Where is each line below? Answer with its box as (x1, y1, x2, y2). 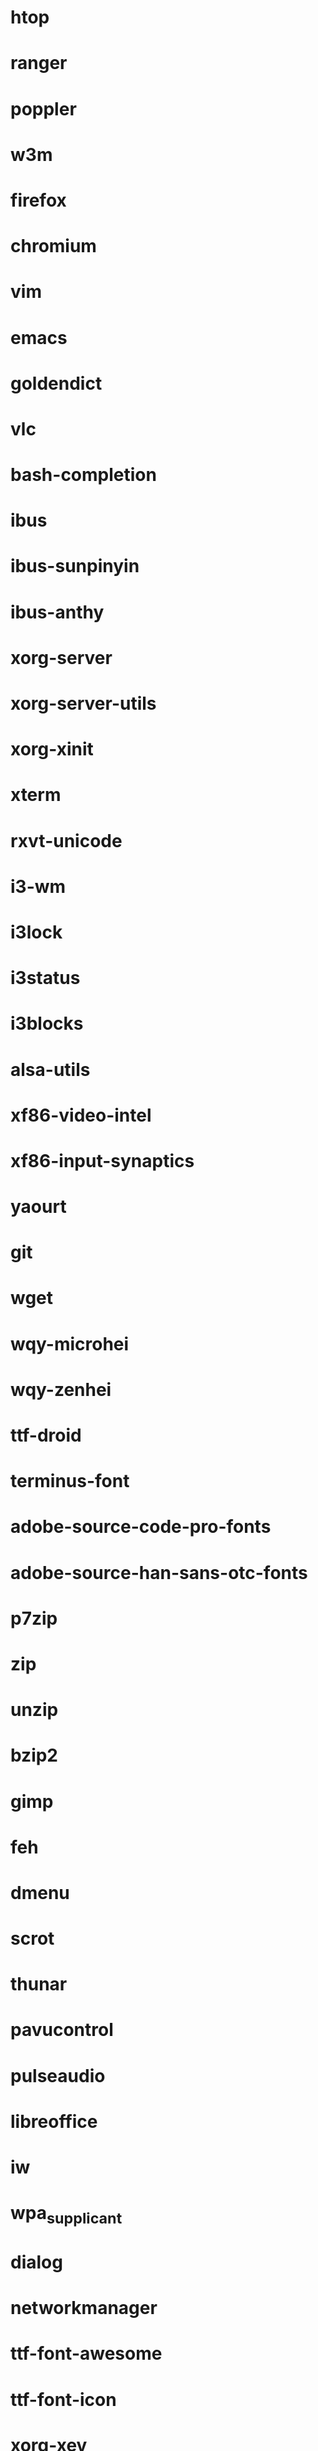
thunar (10, 1973, 68, 1996)
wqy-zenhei (10, 1378, 112, 1401)
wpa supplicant (10, 2202, 123, 2228)
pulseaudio (10, 2064, 106, 2087)
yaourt (10, 1196, 67, 1218)
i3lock (10, 921, 63, 943)
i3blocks (10, 1012, 84, 1035)
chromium (10, 235, 97, 258)
